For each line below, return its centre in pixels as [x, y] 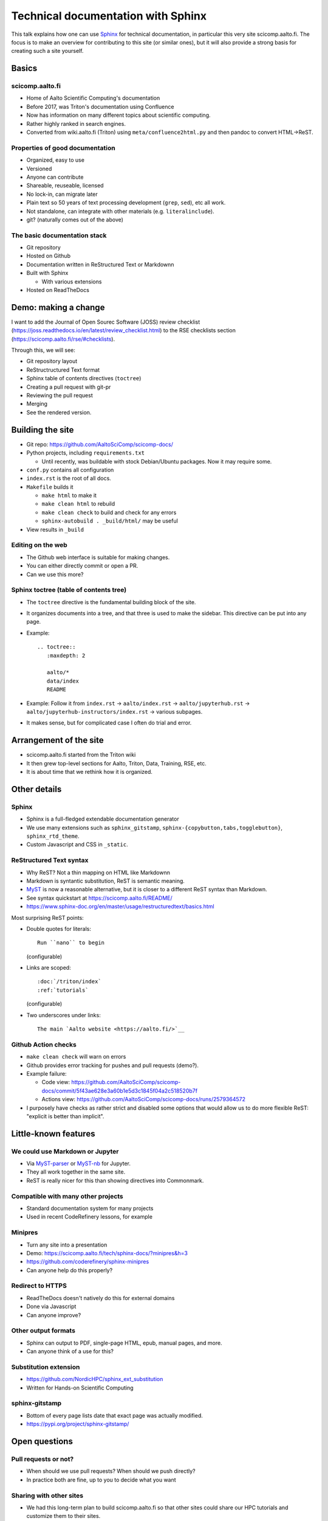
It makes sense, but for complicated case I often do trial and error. [109, 723]
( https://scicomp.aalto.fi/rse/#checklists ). [63, 339]
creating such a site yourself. [47, 51]
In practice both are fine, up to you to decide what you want [101, 1480]
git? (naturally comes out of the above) [75, 220]
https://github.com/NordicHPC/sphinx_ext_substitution [95, 1379]
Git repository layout [52, 361]
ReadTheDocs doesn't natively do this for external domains [101, 1298]
